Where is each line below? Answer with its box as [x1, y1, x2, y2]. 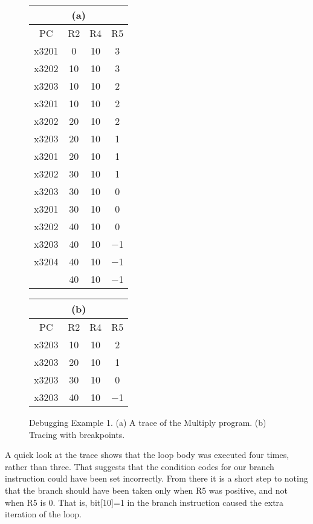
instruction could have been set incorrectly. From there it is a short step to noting [5, 472, 308, 485]
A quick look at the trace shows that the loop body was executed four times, [5, 448, 289, 461]
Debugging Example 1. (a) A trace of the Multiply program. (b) [29, 416, 266, 428]
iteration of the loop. [5, 508, 82, 520]
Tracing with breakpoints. [29, 428, 125, 440]
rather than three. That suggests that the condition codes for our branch [5, 460, 274, 473]
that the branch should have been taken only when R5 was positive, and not [5, 483, 288, 496]
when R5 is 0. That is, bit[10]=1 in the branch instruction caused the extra [5, 496, 284, 508]
